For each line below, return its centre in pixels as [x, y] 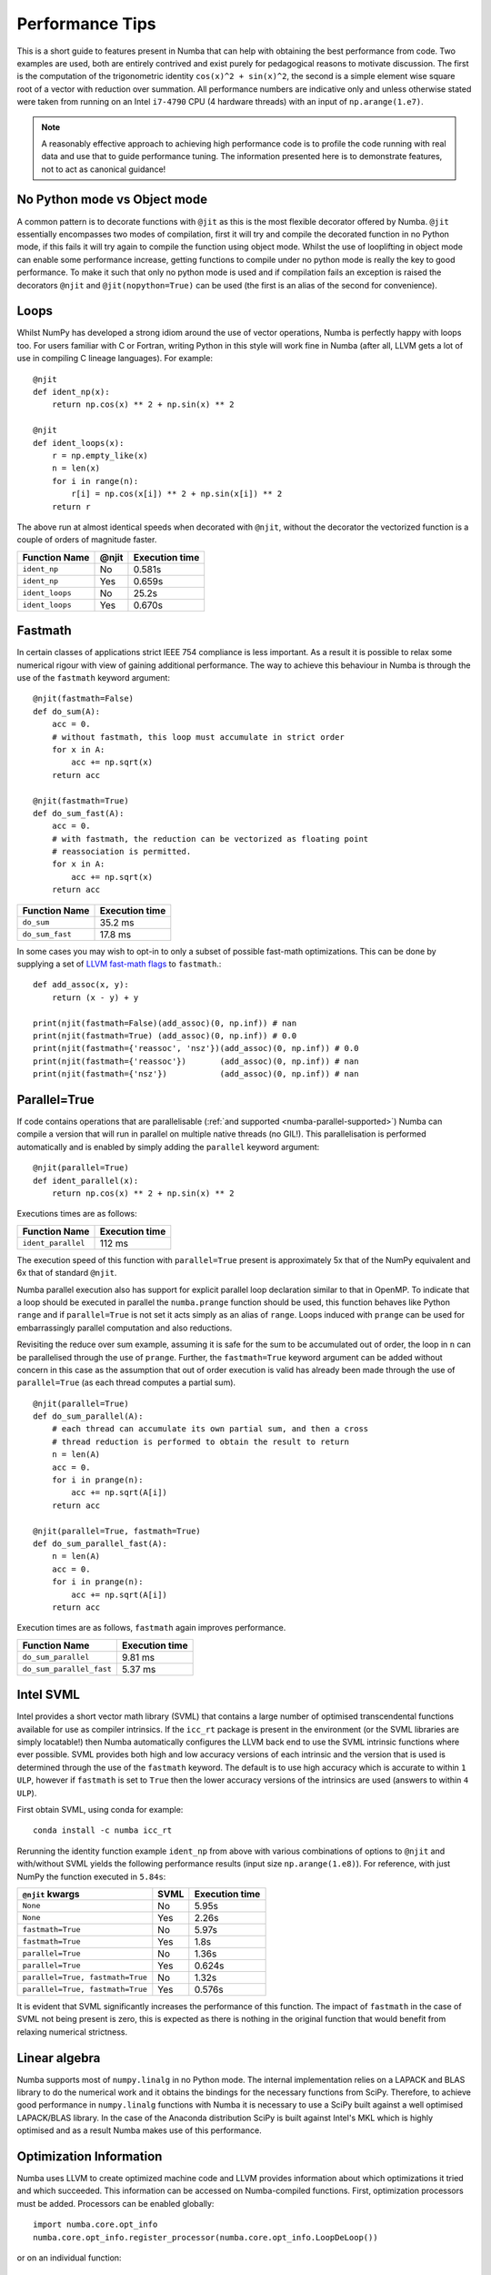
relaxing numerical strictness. [72, 2032]
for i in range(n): [95, 481]
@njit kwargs [51, 1894]
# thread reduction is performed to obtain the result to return [200, 1441]
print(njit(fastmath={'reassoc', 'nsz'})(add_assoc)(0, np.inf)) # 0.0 [196, 1048]
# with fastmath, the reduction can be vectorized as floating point [210, 839]
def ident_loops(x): [79, 443]
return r [71, 506]
